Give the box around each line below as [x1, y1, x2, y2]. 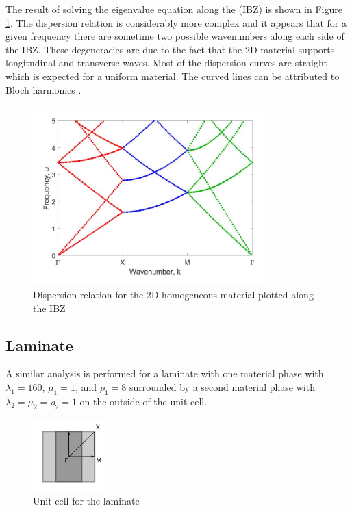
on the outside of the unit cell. [79, 394, 208, 408]
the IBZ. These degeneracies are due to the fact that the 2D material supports [5, 42, 335, 56]
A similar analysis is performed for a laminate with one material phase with [5, 366, 324, 381]
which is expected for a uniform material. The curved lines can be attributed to [5, 68, 340, 83]
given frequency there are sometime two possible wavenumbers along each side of [5, 29, 344, 43]
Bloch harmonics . [5, 82, 81, 97]
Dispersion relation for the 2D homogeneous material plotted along [33, 288, 314, 302]
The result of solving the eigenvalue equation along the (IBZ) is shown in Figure [5, 2, 342, 16]
